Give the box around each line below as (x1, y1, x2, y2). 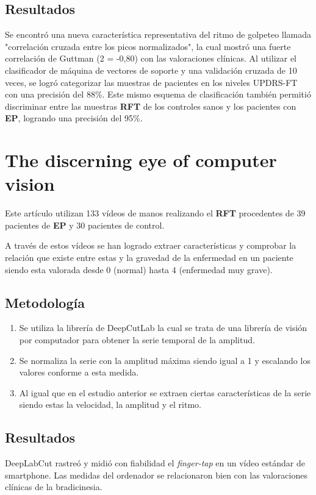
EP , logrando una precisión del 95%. (5, 112, 143, 124)
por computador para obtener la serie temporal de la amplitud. (19, 333, 255, 346)
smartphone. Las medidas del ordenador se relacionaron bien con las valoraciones (5, 468, 307, 481)
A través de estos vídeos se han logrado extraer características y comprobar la (5, 239, 296, 252)
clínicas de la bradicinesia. (5, 480, 102, 493)
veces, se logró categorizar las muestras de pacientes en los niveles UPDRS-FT (5, 76, 298, 88)
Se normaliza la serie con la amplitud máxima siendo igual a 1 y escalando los (19, 354, 311, 366)
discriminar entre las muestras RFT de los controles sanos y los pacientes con (5, 99, 296, 112)
